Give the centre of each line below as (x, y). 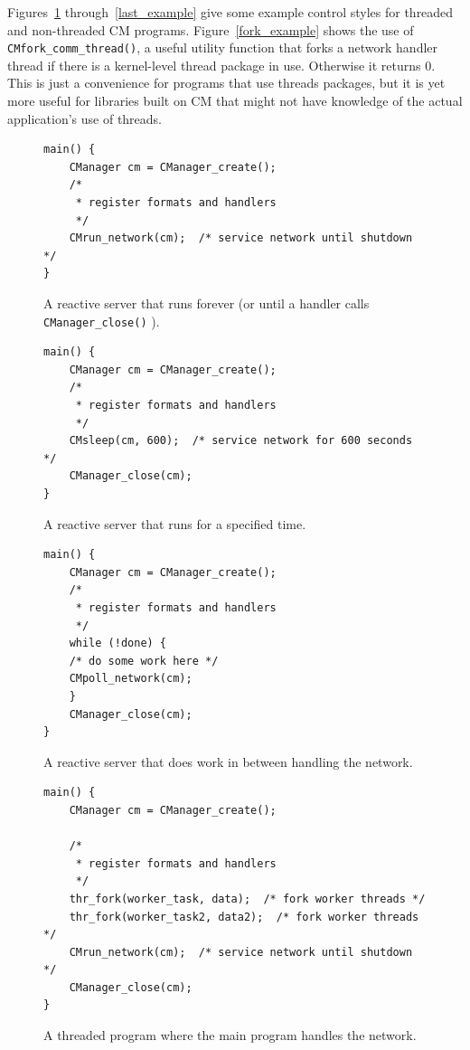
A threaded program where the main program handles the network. (230, 1035)
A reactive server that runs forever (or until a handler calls (207, 303)
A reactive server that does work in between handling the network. (228, 761)
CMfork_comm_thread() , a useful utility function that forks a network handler (223, 47)
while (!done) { (118, 643)
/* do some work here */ (144, 661)
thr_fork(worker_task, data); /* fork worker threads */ (247, 899)
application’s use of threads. (85, 118)
